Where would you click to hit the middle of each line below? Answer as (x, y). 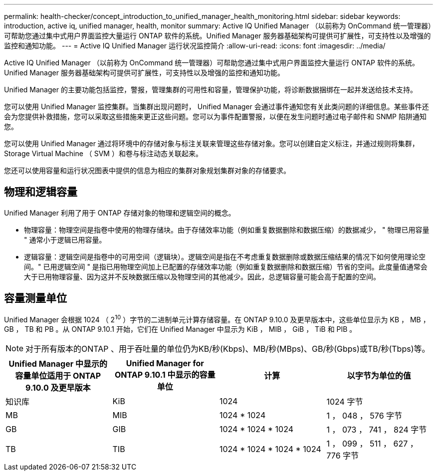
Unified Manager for (165, 363)
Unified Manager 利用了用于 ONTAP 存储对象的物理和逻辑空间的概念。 (120, 213)
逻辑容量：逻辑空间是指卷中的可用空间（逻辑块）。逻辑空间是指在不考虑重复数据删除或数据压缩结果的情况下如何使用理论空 (225, 256)
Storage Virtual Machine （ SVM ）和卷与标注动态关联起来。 (103, 153)
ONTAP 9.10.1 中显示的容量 (165, 375)
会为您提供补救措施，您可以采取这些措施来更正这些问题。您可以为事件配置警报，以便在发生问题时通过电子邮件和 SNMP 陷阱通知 (215, 117)
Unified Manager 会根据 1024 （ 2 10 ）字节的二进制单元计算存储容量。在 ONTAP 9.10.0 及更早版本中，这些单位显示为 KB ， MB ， (217, 319)
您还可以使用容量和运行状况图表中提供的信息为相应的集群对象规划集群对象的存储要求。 (147, 170)
